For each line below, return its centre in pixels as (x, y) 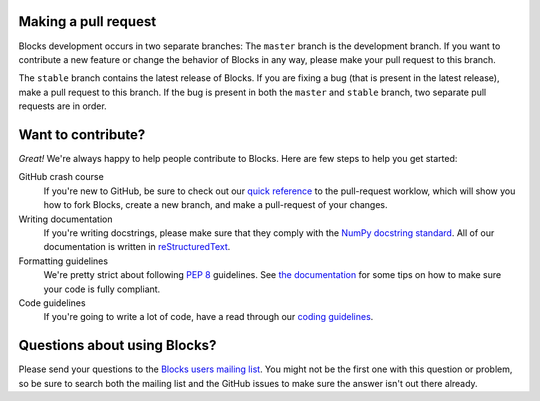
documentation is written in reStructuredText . (137, 247)
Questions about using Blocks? (117, 345)
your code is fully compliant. (102, 289)
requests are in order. (62, 106)
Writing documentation (65, 219)
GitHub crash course (61, 177)
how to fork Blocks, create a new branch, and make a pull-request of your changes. (215, 205)
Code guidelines (52, 302)
